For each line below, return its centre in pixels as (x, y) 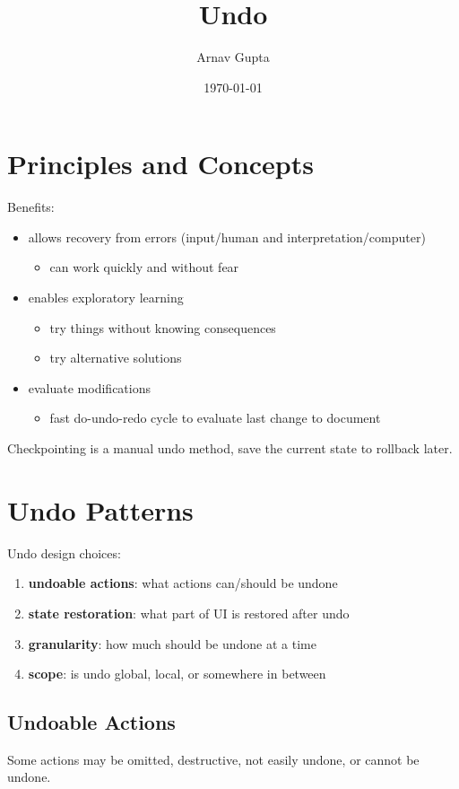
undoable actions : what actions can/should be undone (183, 583)
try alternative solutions (116, 358)
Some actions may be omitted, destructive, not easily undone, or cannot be (213, 759)
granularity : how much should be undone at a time (172, 643)
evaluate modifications (89, 387)
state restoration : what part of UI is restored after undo (189, 613)
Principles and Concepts (160, 164)
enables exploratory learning (106, 298)
